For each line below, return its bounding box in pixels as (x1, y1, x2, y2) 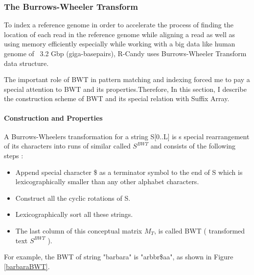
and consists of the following (150, 141, 236, 151)
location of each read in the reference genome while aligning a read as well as (4, 29, 235, 39)
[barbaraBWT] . (4, 261, 50, 271)
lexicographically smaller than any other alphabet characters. (15, 176, 199, 187)
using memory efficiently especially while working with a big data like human (4, 39, 235, 49)
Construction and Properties (4, 112, 103, 123)
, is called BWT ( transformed (154, 225, 245, 235)
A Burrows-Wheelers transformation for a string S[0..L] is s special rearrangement (4, 131, 250, 141)
